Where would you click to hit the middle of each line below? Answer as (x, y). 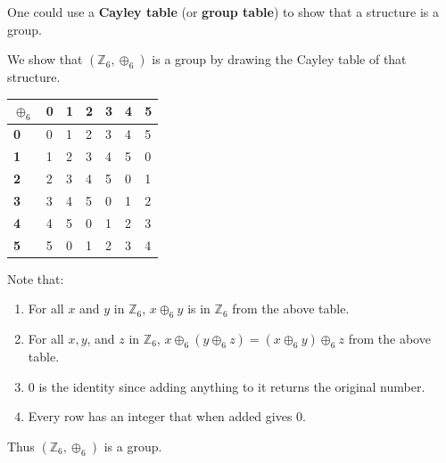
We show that (45, 59)
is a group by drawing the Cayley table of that (279, 59)
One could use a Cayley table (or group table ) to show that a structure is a (223, 12)
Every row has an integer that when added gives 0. (167, 416)
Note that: (36, 278)
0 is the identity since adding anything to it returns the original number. (227, 386)
